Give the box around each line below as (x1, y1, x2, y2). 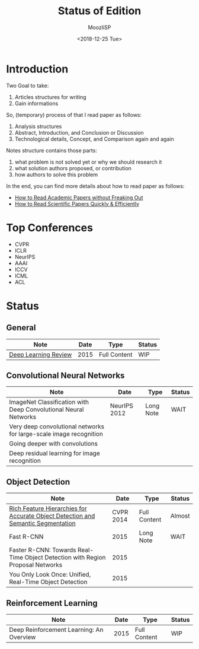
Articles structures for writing (14, 93, 87, 100)
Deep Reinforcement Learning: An (9, 626, 104, 634)
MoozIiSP (88, 24, 111, 31)
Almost (170, 512, 190, 520)
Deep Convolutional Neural (9, 405, 84, 413)
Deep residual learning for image (9, 449, 101, 457)
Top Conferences (6, 221, 94, 234)
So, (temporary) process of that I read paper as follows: (6, 111, 142, 118)
